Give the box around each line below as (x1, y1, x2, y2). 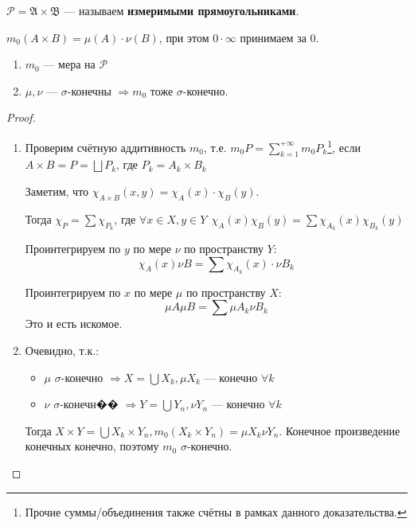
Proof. (6, 109, 36, 126)
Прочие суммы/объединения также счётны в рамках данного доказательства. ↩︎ (25, 503, 407, 520)
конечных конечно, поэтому (25, 438, 159, 454)
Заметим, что (25, 183, 89, 200)
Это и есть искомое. (25, 315, 123, 332)
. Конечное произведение (279, 422, 400, 438)
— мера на (43, 56, 96, 72)
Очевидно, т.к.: (25, 342, 100, 358)
